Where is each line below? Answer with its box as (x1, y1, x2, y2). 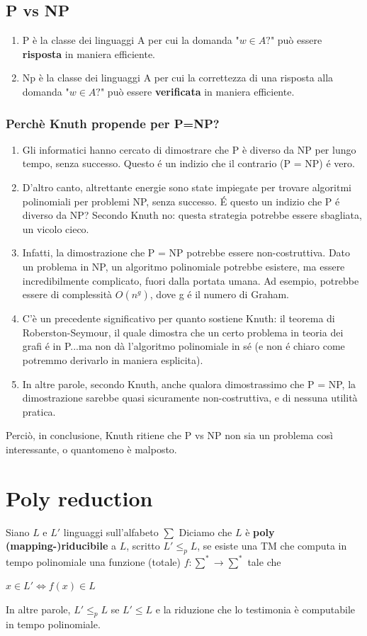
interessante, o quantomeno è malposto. (6, 441, 177, 456)
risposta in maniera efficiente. (22, 46, 155, 61)
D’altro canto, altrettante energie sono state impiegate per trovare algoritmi (22, 179, 351, 194)
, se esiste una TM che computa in (197, 538, 347, 553)
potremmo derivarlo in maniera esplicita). (22, 352, 203, 367)
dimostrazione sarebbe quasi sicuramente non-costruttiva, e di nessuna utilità (22, 390, 358, 405)
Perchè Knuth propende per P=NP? (6, 114, 220, 132)
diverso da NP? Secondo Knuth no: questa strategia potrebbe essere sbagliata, (22, 208, 362, 222)
